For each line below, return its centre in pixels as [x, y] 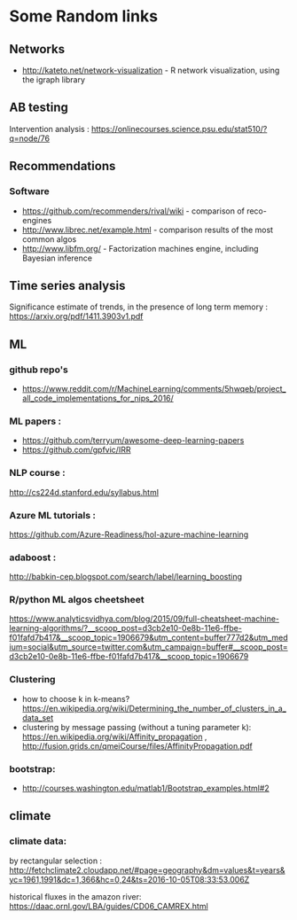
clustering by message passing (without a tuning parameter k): [137, 727]
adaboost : [33, 557]
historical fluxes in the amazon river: [75, 896]
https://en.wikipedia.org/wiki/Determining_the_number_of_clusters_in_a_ [154, 708]
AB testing [39, 108]
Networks [37, 49]
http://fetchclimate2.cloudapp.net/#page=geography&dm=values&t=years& [147, 869]
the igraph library [54, 80]
